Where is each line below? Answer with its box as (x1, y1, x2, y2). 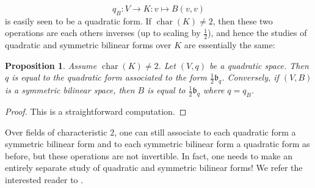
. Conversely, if (222, 71, 279, 84)
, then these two (212, 14, 273, 27)
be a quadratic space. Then (209, 59, 309, 71)
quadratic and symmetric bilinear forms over (5, 38, 172, 51)
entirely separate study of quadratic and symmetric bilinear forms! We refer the (5, 161, 303, 174)
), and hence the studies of (208, 26, 307, 39)
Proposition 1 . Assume (5, 59, 97, 71)
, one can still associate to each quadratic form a (114, 125, 296, 138)
